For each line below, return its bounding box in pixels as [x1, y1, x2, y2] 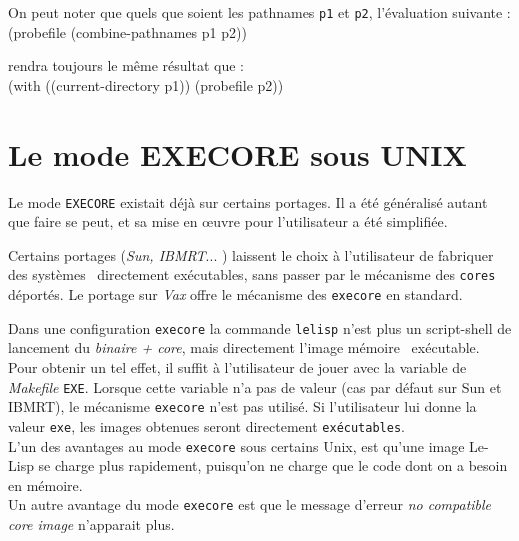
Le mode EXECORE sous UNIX [8, 133, 467, 174]
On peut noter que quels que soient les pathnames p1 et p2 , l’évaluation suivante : [8, 2, 511, 22]
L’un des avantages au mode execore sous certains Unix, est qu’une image [8, 435, 465, 456]
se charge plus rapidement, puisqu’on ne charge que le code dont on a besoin [38, 455, 508, 476]
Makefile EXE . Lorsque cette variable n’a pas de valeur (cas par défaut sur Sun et [8, 376, 502, 397]
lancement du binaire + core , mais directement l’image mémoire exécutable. [8, 337, 480, 358]
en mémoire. [8, 474, 83, 495]
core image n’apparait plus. [8, 514, 175, 535]
